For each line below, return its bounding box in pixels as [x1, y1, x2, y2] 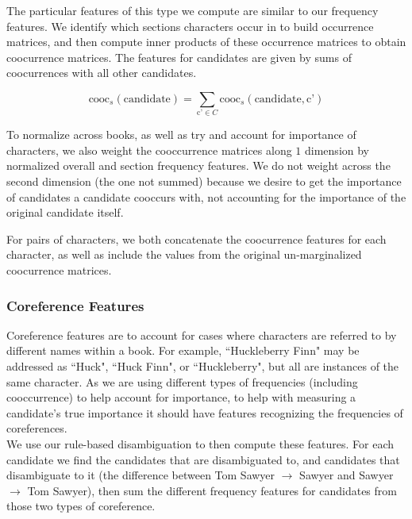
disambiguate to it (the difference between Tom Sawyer [6, 467, 275, 483]
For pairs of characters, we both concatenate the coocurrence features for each [6, 230, 387, 247]
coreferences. [6, 420, 67, 436]
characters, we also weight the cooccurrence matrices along [6, 141, 292, 158]
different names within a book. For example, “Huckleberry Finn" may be [6, 342, 360, 359]
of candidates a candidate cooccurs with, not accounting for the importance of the [6, 188, 406, 205]
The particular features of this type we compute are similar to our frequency [6, 2, 379, 18]
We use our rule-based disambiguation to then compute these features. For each [6, 436, 394, 452]
